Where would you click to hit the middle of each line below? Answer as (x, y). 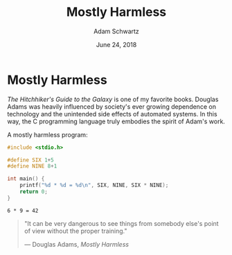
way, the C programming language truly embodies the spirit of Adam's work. (116, 121)
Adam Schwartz (116, 31)
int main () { (26, 179)
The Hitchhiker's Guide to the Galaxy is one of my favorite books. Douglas (113, 99)
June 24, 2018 (116, 44)
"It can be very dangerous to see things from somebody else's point (122, 223)
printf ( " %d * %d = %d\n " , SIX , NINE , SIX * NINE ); (94, 185)
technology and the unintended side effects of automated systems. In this (112, 114)
